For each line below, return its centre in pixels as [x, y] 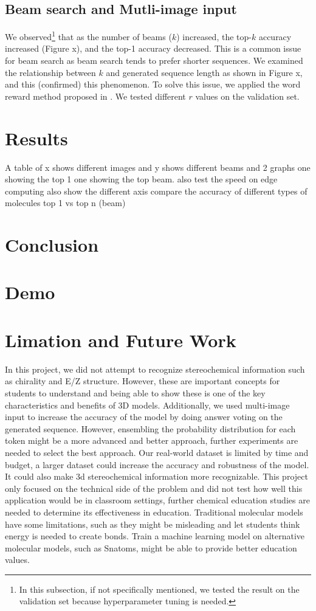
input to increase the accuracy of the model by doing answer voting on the [144, 417]
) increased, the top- [214, 36]
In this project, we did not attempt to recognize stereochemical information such [155, 369]
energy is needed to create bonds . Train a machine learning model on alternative [155, 536]
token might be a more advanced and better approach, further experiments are [152, 440]
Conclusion [52, 245]
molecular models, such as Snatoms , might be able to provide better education [151, 547]
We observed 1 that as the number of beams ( [88, 36]
